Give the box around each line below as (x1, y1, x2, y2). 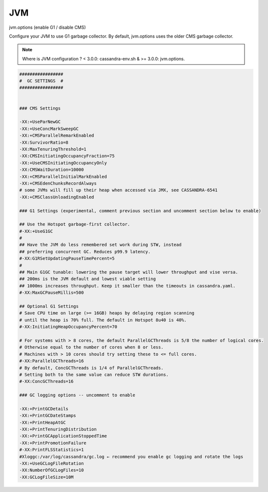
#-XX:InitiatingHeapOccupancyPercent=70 (19, 324, 117, 329)
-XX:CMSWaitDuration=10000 (19, 167, 84, 173)
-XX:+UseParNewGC (19, 119, 61, 124)
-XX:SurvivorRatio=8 (19, 140, 68, 145)
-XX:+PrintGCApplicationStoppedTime (19, 433, 107, 439)
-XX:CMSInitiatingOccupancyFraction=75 (19, 153, 115, 159)
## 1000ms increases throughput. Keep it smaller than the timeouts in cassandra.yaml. (19, 283, 236, 288)
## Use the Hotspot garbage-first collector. (19, 222, 130, 227)
